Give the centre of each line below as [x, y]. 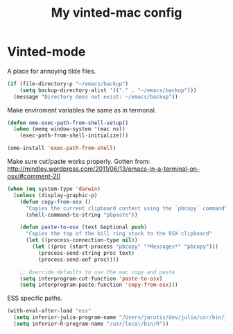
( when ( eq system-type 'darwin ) [54, 189]
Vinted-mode [46, 52]
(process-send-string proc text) [86, 253]
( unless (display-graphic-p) [55, 195]
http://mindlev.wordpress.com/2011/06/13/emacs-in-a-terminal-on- [103, 169]
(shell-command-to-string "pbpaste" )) [81, 215]
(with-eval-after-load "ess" [49, 311]
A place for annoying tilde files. [52, 71]
